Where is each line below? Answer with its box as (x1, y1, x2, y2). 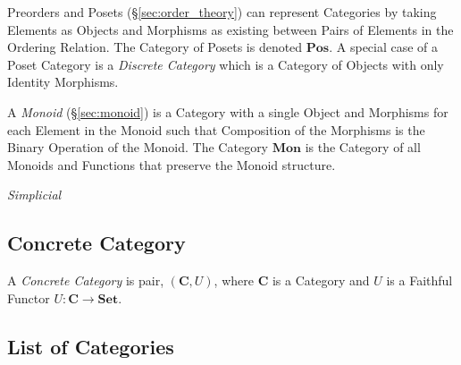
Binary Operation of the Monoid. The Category (7, 138, 269, 157)
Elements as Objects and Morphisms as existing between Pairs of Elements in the (7, 20, 454, 38)
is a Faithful (386, 271, 453, 290)
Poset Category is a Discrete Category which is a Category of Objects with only (7, 55, 444, 73)
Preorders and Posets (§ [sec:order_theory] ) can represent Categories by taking (7, 3, 437, 21)
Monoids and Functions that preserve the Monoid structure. (7, 155, 336, 174)
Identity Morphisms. (7, 72, 119, 91)
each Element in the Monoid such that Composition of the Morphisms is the (7, 120, 425, 139)
